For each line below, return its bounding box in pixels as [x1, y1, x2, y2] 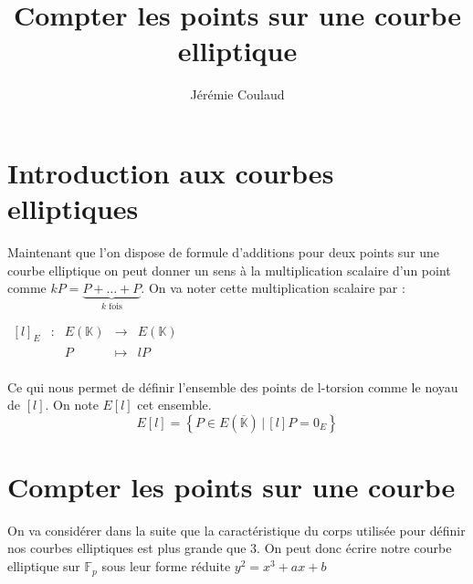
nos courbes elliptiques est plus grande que [7, 538, 247, 558]
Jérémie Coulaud [190, 85, 285, 104]
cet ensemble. [137, 395, 212, 414]
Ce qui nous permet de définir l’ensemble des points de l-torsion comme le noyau [7, 377, 458, 396]
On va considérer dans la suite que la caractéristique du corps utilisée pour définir [7, 520, 466, 539]
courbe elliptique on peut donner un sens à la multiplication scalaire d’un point [7, 260, 451, 279]
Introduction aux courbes [7, 153, 334, 191]
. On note [45, 395, 99, 414]
